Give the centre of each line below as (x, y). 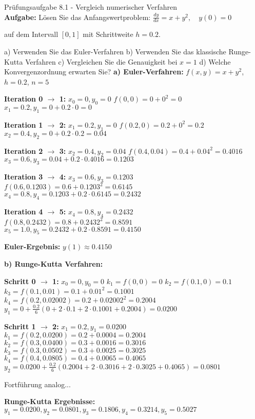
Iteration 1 (24, 124)
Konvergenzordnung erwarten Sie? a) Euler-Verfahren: (94, 72)
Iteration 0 (24, 99)
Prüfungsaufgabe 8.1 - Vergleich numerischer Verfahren (91, 7)
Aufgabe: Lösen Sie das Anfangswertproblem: (77, 17)
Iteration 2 (24, 151)
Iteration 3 (24, 177)
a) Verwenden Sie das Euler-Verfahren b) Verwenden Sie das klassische (115, 52)
